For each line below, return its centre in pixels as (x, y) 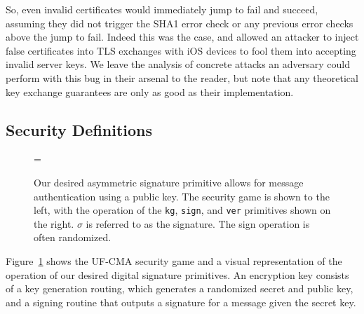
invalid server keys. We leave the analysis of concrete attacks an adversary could (178, 64)
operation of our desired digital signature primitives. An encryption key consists (177, 274)
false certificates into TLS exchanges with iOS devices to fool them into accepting (181, 50)
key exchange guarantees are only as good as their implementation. (150, 91)
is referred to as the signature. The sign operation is (198, 223)
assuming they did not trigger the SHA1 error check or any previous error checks (180, 23)
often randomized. (73, 237)
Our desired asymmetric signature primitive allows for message (169, 182)
